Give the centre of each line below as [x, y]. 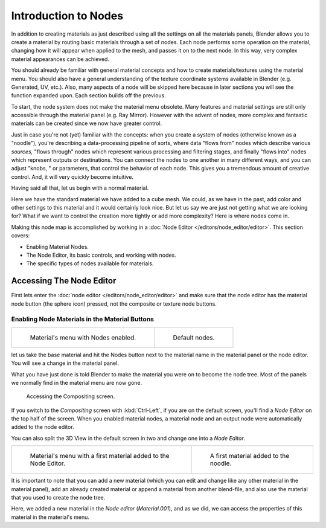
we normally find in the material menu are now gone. [77, 382]
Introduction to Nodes [67, 16]
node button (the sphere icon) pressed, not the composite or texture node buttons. [114, 304]
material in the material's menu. [50, 517]
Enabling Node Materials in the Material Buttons [82, 319]
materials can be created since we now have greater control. [87, 123]
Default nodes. [194, 337]
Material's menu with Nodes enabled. [83, 337]
